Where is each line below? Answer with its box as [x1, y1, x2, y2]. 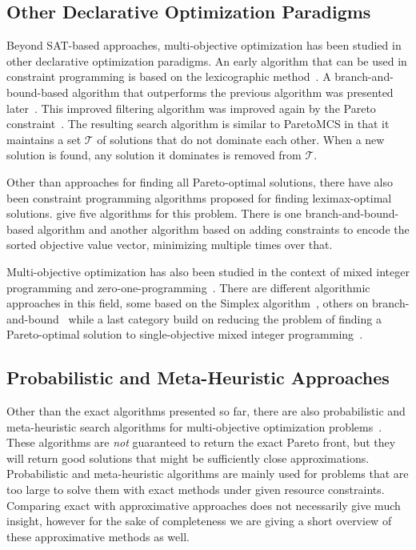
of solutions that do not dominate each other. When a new [97, 130, 385, 147]
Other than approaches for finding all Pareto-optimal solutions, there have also [6, 173, 393, 190]
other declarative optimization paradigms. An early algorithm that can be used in [6, 52, 407, 69]
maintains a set [6, 130, 82, 147]
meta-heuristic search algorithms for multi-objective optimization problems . [6, 418, 382, 435]
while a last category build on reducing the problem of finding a [68, 310, 382, 327]
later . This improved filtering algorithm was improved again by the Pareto [6, 99, 376, 116]
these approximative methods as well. [6, 528, 190, 544]
